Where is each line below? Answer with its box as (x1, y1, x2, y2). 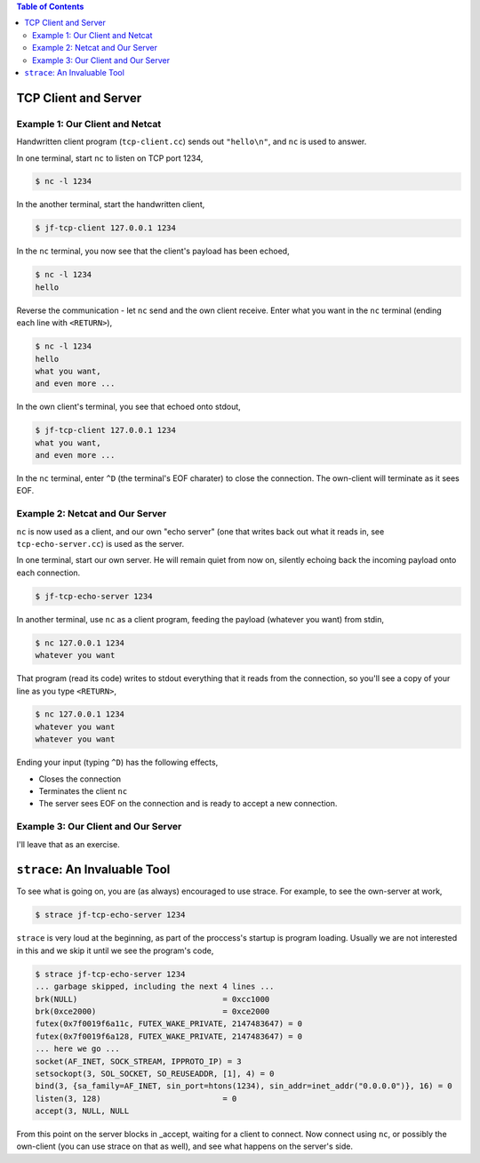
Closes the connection (38, 774, 122, 784)
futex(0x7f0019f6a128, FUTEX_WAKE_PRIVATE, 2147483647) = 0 (35, 1031, 303, 1041)
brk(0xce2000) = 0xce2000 (35, 1006, 270, 1016)
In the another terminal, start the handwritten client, (16, 199, 205, 210)
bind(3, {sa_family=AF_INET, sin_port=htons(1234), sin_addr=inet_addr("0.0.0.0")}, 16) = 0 (35, 1081, 452, 1091)
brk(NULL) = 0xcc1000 (35, 994, 270, 1004)
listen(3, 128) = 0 (35, 1094, 237, 1103)
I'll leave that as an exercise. (16, 838, 120, 849)
